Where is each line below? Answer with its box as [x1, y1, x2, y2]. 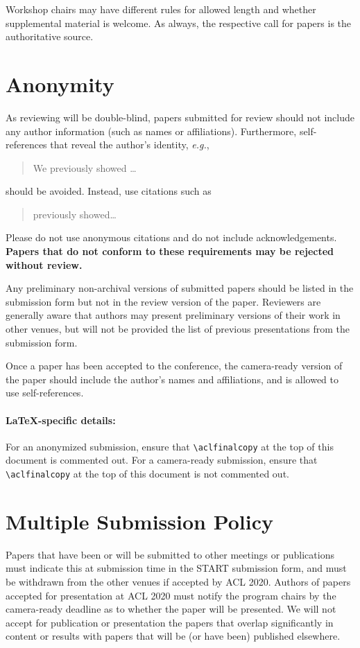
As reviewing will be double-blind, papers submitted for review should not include [6, 110, 354, 124]
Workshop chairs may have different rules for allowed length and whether [6, 2, 316, 16]
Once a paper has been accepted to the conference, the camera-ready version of [6, 358, 343, 373]
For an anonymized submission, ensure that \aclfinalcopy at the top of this [6, 439, 334, 453]
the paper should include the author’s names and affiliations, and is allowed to [6, 371, 338, 386]
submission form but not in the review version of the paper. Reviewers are [6, 294, 321, 308]
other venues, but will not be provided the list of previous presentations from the [6, 322, 350, 336]
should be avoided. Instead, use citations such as [6, 184, 212, 198]
